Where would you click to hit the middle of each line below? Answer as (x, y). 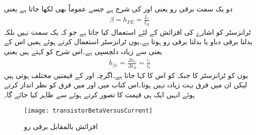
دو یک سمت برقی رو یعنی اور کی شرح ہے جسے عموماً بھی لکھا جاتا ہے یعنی (119, 8)
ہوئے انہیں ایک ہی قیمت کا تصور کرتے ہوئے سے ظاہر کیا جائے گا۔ (100, 95)
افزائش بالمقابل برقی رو (61, 126)
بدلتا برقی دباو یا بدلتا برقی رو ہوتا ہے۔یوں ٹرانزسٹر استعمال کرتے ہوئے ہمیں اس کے (128, 41)
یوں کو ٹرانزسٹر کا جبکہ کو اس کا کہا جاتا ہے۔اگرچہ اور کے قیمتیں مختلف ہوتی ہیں (126, 75)
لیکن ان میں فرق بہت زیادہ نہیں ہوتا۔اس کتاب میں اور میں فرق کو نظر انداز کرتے (126, 85)
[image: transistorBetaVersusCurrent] (88, 110)
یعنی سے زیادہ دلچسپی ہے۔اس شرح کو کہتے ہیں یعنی (83, 51)
